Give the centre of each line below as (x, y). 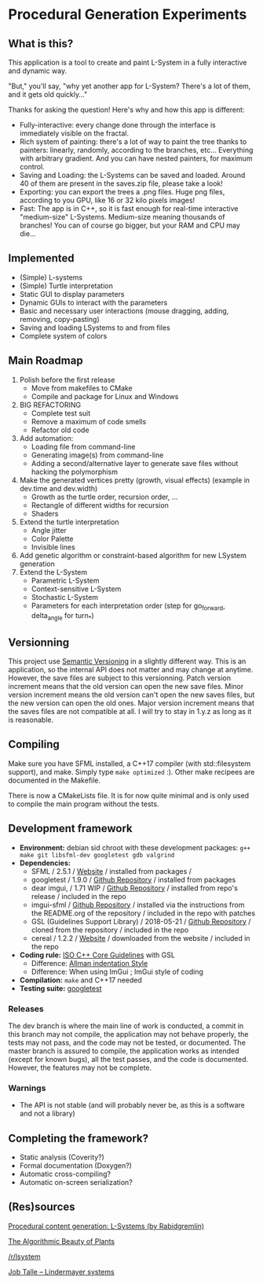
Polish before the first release (67, 379)
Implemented (41, 259)
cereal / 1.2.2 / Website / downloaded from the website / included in (141, 938)
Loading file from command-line (83, 446)
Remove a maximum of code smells (89, 421)
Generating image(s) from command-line (97, 455)
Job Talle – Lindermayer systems (62, 1271)
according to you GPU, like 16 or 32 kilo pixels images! (107, 200)
